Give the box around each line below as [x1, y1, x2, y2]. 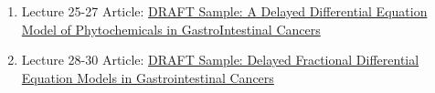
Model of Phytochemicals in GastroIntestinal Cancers [21, 19, 321, 38]
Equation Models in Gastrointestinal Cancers [21, 67, 274, 87]
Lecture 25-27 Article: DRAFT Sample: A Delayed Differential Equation [21, 2, 428, 20]
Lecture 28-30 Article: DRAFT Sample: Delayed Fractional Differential [21, 50, 419, 69]
